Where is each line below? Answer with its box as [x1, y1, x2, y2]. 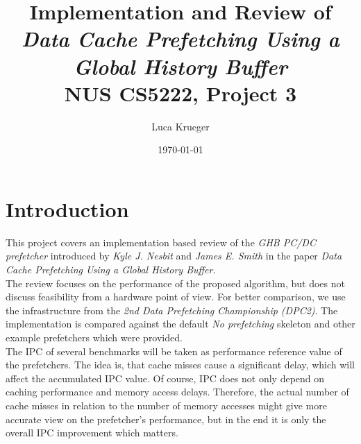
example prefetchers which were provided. [6, 330, 183, 344]
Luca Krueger [151, 119, 210, 133]
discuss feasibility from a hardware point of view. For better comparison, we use [6, 289, 346, 304]
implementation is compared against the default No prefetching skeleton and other [6, 316, 355, 331]
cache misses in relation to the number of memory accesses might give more [6, 398, 327, 412]
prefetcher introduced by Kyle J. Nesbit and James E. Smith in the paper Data [6, 248, 342, 263]
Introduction [6, 194, 129, 223]
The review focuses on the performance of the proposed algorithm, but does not [6, 275, 345, 290]
